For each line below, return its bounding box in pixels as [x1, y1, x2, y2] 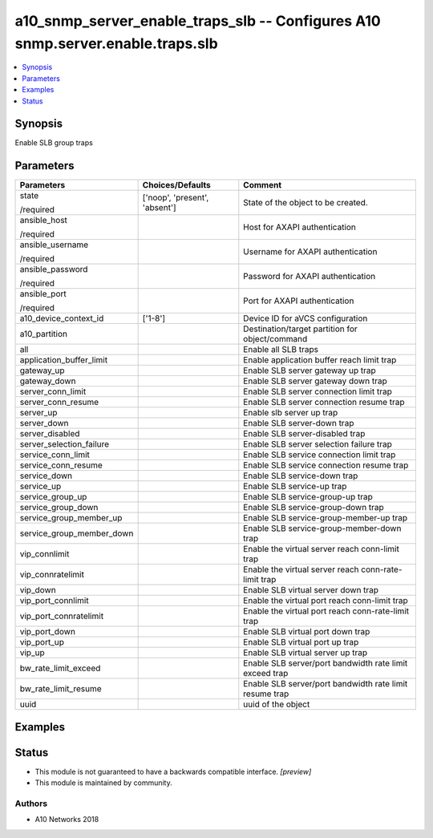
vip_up [19, 647, 45, 658]
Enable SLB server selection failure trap [243, 439, 393, 450]
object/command [243, 334, 308, 345]
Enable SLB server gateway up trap [243, 365, 376, 376]
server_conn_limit [19, 386, 87, 397]
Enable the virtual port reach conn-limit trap [243, 595, 408, 606]
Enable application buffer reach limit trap [243, 354, 397, 366]
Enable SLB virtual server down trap [243, 585, 379, 596]
